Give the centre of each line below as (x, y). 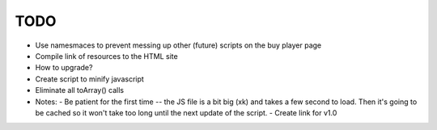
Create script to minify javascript (90, 79)
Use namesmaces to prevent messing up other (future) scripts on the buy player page (178, 45)
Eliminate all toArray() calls (80, 90)
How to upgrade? (64, 68)
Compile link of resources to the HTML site (106, 56)
